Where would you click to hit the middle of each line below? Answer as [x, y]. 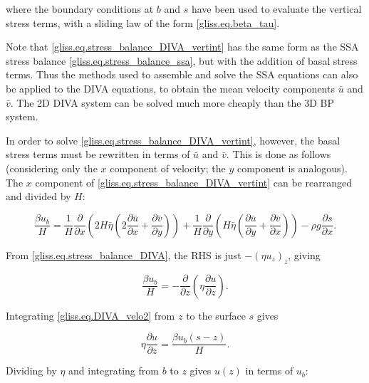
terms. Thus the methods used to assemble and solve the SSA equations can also [182, 74]
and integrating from [114, 371]
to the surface [216, 315]
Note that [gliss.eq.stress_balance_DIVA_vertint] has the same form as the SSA [182, 47]
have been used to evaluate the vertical [276, 9]
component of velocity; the [168, 168]
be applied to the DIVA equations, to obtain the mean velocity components [170, 88]
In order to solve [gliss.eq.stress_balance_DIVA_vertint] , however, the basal [173, 140]
